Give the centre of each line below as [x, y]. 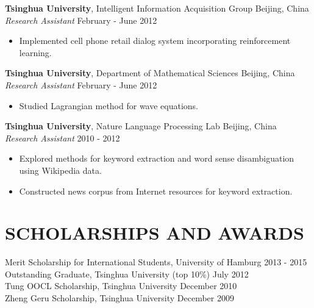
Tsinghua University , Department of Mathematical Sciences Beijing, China [150, 73]
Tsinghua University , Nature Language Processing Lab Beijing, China [141, 126]
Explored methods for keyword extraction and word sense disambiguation [157, 158]
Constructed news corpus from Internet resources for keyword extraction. [156, 191]
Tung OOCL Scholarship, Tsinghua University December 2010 [121, 286]
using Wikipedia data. [60, 170]
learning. [35, 52]
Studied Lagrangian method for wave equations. [109, 105]
